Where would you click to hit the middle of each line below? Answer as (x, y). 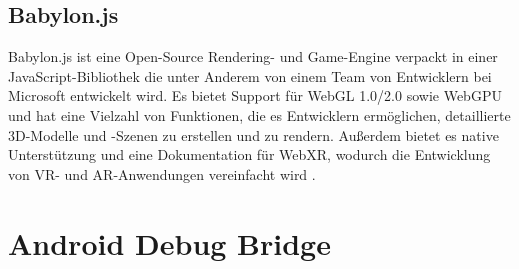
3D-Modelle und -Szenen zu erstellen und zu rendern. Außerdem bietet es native (253, 134)
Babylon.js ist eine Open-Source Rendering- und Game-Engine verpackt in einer (253, 56)
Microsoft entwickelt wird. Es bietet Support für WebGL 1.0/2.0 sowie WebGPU (255, 95)
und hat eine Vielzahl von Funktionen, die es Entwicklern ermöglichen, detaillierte (259, 114)
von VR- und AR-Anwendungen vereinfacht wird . (162, 173)
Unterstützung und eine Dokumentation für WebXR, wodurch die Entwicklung (249, 154)
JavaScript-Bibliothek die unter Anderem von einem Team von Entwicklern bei (250, 75)
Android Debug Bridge (169, 242)
